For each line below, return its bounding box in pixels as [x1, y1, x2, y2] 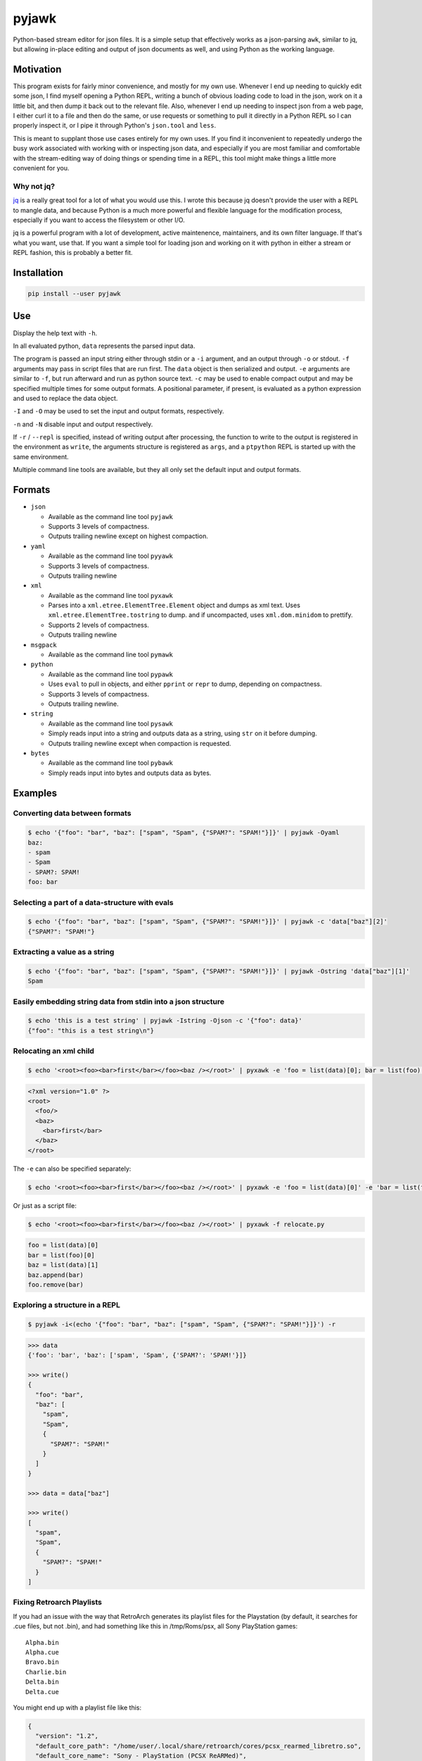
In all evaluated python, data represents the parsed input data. [13, 342, 196, 350]
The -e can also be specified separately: [13, 1164, 132, 1173]
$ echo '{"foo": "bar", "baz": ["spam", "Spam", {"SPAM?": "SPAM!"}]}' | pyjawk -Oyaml [27, 828, 340, 837]
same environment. [13, 452, 70, 461]
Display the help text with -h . [13, 328, 98, 337]
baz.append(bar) [27, 1271, 84, 1278]
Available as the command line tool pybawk [48, 759, 174, 767]
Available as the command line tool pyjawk [48, 512, 174, 521]
